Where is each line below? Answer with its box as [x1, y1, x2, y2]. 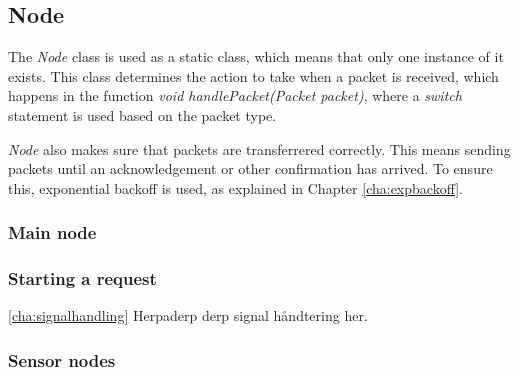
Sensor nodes [8, 347, 116, 372]
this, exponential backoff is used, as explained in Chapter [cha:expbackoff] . [8, 177, 463, 198]
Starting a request [8, 266, 157, 291]
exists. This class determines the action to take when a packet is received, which [8, 65, 499, 86]
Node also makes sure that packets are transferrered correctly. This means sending [8, 138, 511, 159]
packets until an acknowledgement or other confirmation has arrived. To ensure [8, 158, 493, 179]
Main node [8, 220, 97, 245]
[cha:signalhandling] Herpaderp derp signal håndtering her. [8, 305, 368, 326]
